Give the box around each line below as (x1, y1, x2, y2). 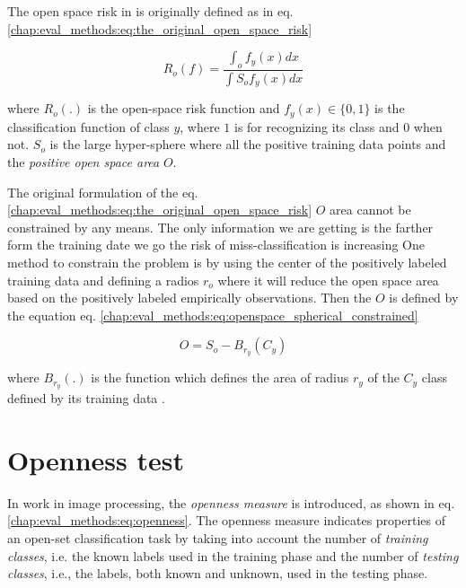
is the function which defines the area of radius (91, 368, 349, 387)
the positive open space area (7, 152, 160, 171)
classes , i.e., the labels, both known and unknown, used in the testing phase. (7, 564, 428, 583)
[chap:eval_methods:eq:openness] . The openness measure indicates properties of (7, 511, 446, 530)
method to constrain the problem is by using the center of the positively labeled (7, 252, 447, 271)
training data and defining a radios (7, 270, 199, 289)
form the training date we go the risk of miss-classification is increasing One (7, 235, 425, 254)
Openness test (7, 441, 184, 478)
